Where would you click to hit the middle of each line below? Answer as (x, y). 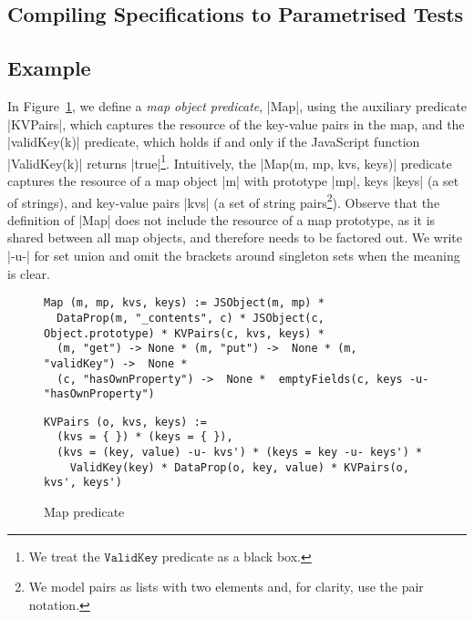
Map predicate (84, 512)
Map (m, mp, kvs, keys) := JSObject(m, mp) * (184, 303)
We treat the (64, 556)
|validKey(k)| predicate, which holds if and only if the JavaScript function (214, 142)
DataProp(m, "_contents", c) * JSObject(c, (191, 318)
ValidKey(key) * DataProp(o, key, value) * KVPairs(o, (239, 467)
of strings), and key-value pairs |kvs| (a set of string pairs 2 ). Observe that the (224, 201)
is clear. (29, 273)
